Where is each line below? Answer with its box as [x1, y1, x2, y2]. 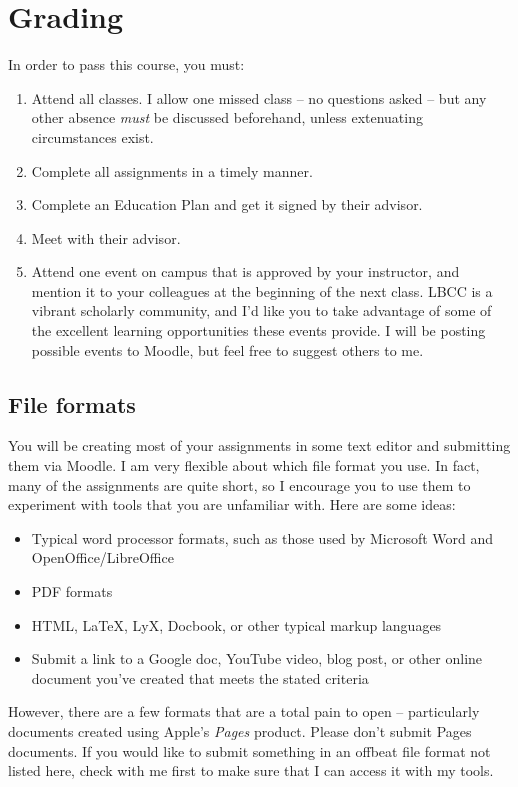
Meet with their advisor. [31, 227, 181, 248]
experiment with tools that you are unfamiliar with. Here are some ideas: [8, 494, 456, 515]
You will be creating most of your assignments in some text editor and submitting [8, 435, 511, 456]
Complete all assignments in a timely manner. [31, 160, 313, 181]
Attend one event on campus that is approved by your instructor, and [31, 261, 460, 282]
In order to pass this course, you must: [8, 54, 245, 75]
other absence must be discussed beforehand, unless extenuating [31, 107, 423, 128]
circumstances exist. [31, 126, 154, 147]
